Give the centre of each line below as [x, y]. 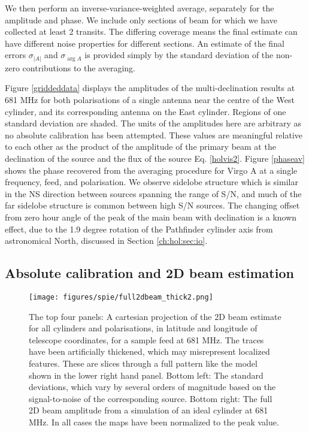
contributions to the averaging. [79, 67]
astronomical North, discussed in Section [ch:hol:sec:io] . [106, 241]
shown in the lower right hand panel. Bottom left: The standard [146, 375]
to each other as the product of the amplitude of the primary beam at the [140, 146]
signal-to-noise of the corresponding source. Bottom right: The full [151, 398]
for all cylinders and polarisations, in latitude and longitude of [143, 328]
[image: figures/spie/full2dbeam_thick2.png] [121, 297]
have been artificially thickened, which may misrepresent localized [149, 351]
